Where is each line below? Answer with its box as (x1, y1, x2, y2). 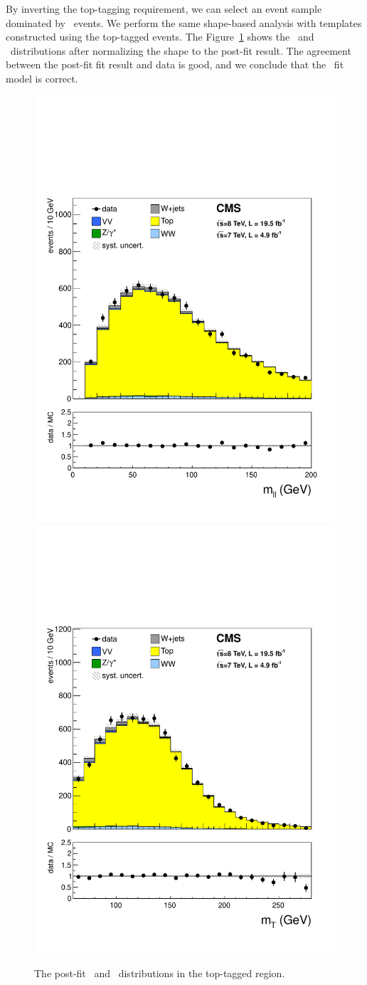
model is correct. (6, 70, 78, 85)
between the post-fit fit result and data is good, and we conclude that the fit (6, 57, 344, 72)
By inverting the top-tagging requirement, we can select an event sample (6, 1, 322, 16)
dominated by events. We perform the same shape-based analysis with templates (6, 15, 362, 30)
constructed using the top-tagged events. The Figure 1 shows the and (6, 29, 314, 44)
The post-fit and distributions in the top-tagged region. (34, 965, 285, 980)
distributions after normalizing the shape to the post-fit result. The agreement (10, 43, 351, 58)
